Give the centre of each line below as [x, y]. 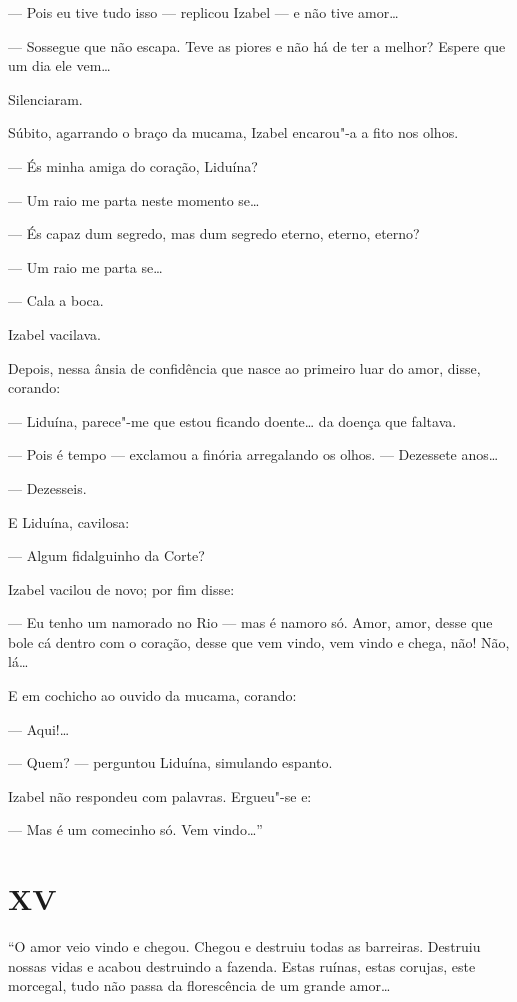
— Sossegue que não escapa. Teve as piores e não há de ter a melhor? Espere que [257, 45]
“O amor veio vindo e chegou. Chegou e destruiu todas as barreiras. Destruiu [244, 946]
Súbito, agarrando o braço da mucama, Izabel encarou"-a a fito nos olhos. [233, 132]
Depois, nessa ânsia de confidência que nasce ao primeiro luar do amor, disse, [244, 367]
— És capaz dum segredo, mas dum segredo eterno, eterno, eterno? [214, 233]
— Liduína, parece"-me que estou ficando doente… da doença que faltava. [232, 420]
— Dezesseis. [47, 487]
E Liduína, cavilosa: [69, 521]
